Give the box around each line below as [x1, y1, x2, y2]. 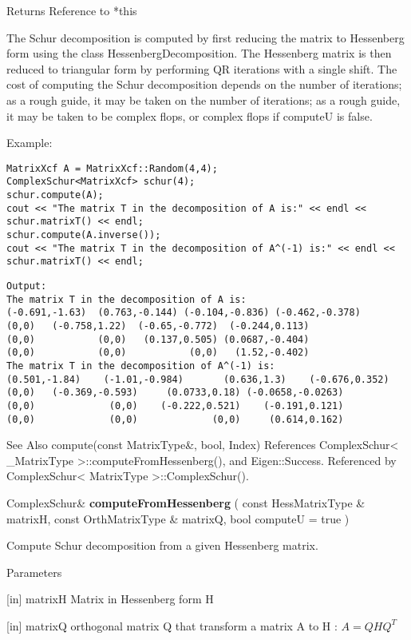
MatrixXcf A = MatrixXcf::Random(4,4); [6, 162, 218, 174]
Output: [6, 280, 47, 292]
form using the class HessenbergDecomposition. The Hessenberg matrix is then [6, 45, 392, 62]
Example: [6, 134, 53, 151]
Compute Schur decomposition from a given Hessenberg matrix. [6, 537, 318, 554]
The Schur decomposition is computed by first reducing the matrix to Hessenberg [6, 29, 405, 46]
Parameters [6, 563, 62, 580]
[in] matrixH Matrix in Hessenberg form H [6, 590, 214, 607]
